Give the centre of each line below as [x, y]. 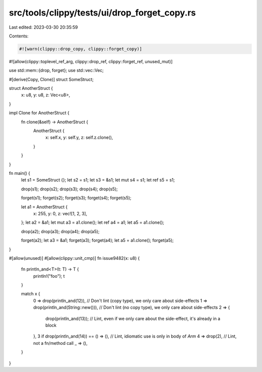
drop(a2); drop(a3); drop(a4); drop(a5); [60, 231]
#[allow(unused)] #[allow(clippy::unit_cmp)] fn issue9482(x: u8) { [74, 258]
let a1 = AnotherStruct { [44, 207]
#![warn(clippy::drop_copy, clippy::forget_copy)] [81, 49]
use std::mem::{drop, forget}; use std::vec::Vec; [56, 70]
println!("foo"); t [49, 276]
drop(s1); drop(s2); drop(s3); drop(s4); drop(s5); [70, 189]
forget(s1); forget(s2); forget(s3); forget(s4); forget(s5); [76, 198]
